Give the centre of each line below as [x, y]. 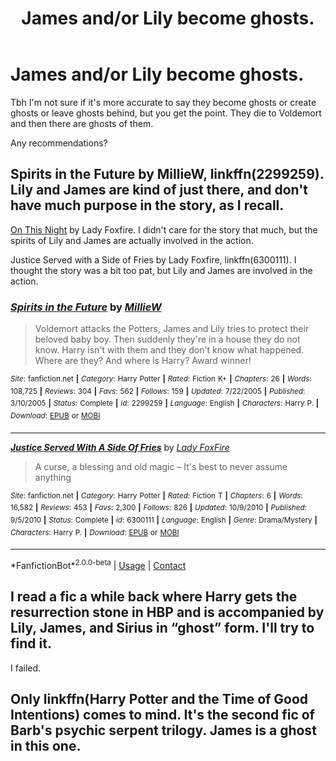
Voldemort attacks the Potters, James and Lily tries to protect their [172, 329]
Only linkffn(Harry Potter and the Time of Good [159, 699]
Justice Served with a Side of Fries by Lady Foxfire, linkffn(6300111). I [153, 259]
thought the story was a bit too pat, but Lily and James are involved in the [161, 270]
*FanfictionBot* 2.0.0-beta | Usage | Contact [98, 564]
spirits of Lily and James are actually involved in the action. [132, 240]
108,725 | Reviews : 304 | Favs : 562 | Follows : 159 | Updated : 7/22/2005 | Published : [158, 391]
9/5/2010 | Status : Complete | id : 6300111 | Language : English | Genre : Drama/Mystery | [164, 520]
